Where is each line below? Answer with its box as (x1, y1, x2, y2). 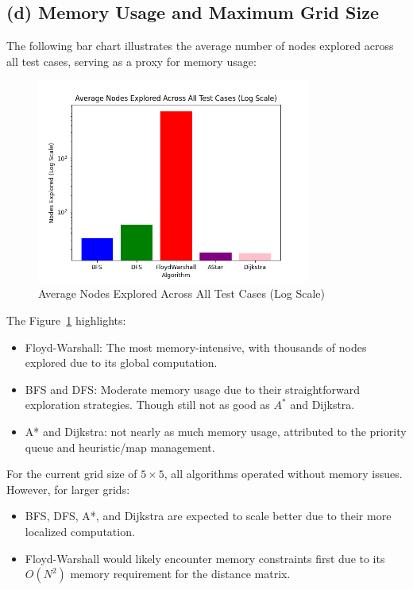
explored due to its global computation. (25, 354, 218, 371)
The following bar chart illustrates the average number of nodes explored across (6, 37, 394, 54)
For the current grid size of (6, 465, 137, 482)
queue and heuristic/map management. (25, 438, 215, 455)
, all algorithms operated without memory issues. (164, 465, 403, 482)
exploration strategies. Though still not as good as (25, 396, 270, 413)
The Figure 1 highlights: (6, 311, 126, 328)
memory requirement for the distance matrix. (70, 565, 291, 582)
